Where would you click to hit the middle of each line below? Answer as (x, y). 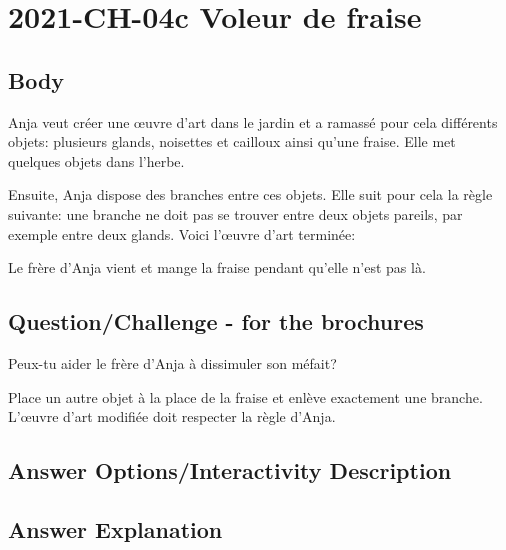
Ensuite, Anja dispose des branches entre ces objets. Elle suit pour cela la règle (250, 194)
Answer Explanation (115, 528)
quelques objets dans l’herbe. (96, 160)
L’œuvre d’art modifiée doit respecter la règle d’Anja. (172, 416)
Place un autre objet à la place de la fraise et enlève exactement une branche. (245, 396)
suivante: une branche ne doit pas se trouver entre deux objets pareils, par (235, 213)
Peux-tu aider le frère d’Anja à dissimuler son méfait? (172, 362)
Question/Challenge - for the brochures (216, 321)
